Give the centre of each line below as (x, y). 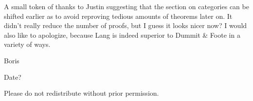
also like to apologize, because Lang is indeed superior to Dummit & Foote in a (122, 35)
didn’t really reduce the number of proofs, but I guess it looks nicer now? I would (126, 25)
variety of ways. (27, 44)
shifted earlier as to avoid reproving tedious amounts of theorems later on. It (118, 16)
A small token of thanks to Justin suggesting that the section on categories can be (126, 6)
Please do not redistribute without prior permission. (81, 93)
